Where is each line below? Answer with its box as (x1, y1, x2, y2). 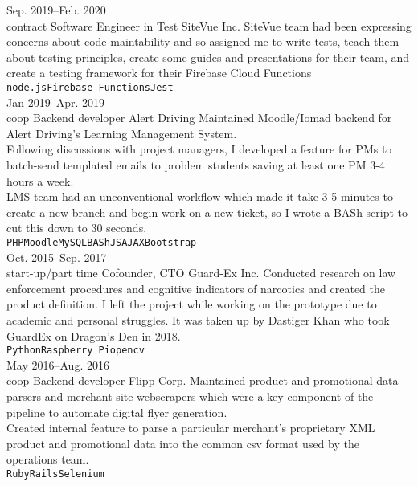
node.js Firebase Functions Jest (6, 81, 174, 93)
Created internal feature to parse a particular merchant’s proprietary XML (6, 419, 375, 436)
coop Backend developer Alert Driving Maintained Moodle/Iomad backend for (6, 109, 392, 126)
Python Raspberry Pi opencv (6, 345, 145, 357)
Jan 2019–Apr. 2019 (6, 93, 104, 110)
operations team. (6, 451, 89, 468)
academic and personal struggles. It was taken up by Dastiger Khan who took (6, 312, 390, 328)
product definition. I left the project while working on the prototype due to (6, 296, 377, 312)
